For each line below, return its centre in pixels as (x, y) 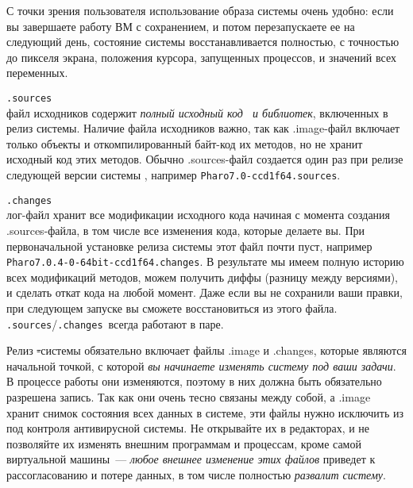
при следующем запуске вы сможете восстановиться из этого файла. (172, 307)
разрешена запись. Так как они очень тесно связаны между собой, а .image (189, 396)
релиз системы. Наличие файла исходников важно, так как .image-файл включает (203, 128)
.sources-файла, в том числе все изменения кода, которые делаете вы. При (185, 230)
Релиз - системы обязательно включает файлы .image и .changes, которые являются (206, 350)
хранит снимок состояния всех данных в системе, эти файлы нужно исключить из (205, 412)
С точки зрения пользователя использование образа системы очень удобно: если (200, 10)
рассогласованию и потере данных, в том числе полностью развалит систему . (196, 474)
